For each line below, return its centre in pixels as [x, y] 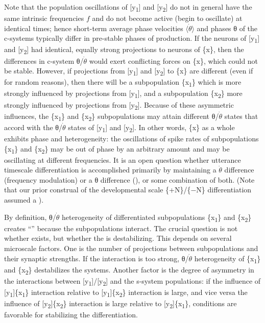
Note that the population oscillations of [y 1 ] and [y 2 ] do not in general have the [128, 7]
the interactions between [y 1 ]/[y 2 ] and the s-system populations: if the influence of [132, 281]
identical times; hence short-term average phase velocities [94, 28]
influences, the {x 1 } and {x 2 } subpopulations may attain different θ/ [112, 116]
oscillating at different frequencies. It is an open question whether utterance [123, 159]
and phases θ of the [227, 28]
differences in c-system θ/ [44, 60]
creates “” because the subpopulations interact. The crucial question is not [121, 228]
